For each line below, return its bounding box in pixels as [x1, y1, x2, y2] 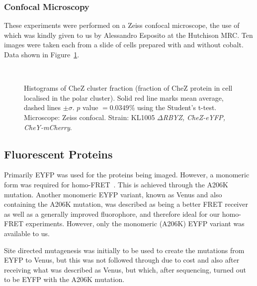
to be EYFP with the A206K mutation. [4, 274, 125, 285]
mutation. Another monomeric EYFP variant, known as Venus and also [4, 189, 222, 199]
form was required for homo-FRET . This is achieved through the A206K [4, 179, 228, 189]
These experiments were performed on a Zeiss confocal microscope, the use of [4, 20, 240, 30]
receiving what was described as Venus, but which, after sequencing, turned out [4, 264, 247, 275]
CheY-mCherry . [24, 122, 72, 132]
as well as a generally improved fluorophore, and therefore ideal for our [4, 208, 220, 219]
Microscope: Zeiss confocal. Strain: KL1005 [24, 112, 155, 122]
